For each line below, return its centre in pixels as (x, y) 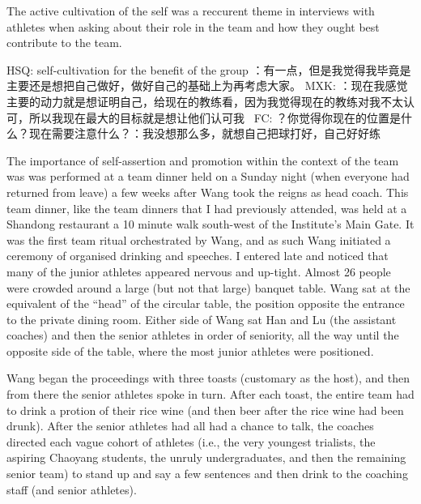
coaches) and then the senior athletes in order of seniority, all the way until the (203, 335)
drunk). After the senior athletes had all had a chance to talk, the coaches (190, 426)
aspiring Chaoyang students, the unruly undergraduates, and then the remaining (206, 457)
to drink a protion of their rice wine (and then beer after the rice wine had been (205, 410)
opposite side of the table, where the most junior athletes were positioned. (190, 350)
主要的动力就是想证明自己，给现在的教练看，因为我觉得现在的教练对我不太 (205, 101)
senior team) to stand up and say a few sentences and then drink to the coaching (207, 474)
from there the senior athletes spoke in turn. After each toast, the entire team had (210, 394)
